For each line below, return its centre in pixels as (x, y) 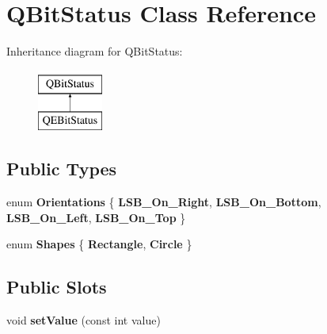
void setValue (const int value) (84, 320)
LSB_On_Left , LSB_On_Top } (96, 217)
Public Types (62, 169)
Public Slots (57, 287)
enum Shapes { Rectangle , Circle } (99, 244)
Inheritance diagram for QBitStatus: (95, 51)
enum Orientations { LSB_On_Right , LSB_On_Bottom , (164, 202)
